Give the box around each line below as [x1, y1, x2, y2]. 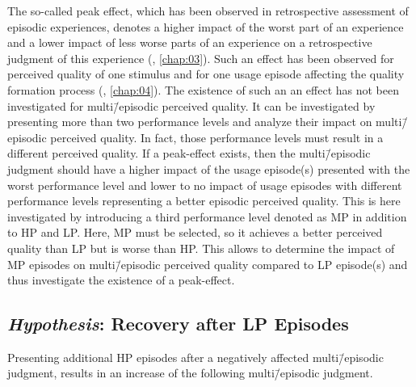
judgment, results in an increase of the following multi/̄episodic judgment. [7, 364, 373, 381]
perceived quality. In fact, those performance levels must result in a [50, 128, 384, 145]
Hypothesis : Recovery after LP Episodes [7, 311, 349, 336]
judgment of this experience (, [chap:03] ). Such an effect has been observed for [7, 49, 394, 66]
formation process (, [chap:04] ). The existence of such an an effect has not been [7, 81, 399, 98]
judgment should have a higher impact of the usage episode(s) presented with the [7, 160, 410, 177]
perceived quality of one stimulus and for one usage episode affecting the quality [7, 65, 405, 82]
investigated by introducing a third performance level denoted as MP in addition [7, 208, 407, 225]
